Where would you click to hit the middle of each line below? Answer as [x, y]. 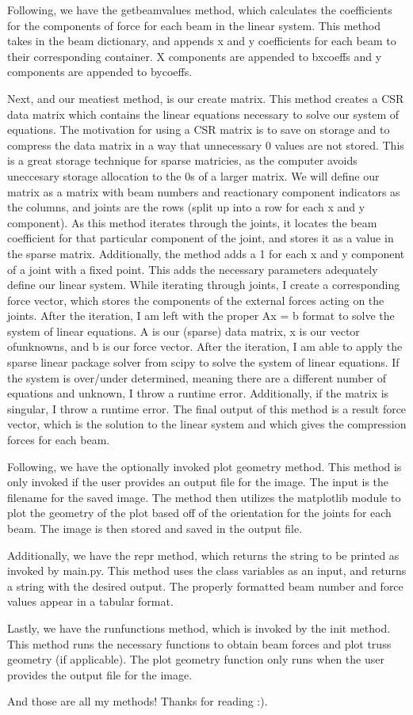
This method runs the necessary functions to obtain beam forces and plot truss [199, 643]
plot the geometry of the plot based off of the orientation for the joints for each [199, 513]
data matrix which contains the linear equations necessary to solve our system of [203, 114]
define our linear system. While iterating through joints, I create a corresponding [204, 285]
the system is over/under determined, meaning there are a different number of [197, 377]
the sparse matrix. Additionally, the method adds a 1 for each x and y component [206, 253]
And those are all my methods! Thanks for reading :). [138, 701]
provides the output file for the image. [100, 674]
